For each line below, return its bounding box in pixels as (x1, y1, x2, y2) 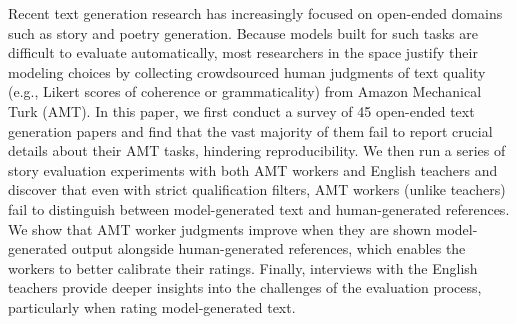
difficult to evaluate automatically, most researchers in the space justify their (8, 42, 478, 63)
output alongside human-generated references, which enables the (71, 238, 466, 259)
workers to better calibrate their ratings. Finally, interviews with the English (8, 257, 478, 278)
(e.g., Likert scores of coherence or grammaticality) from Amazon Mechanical (8, 81, 482, 102)
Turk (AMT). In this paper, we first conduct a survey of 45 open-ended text (8, 100, 475, 121)
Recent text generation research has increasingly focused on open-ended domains (8, 3, 503, 23)
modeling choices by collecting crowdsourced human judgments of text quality (8, 61, 486, 82)
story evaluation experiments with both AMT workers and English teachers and (8, 159, 498, 180)
